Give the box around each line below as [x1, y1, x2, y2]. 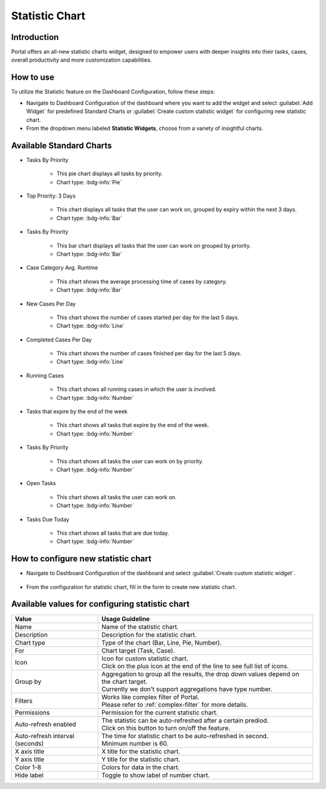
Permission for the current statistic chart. [101, 708, 219, 717]
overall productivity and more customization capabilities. [11, 56, 152, 63]
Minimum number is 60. [101, 739, 169, 747]
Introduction [11, 32, 59, 42]
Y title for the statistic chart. [101, 755, 181, 764]
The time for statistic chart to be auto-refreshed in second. [101, 732, 269, 740]
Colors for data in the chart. [101, 763, 181, 771]
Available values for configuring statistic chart [11, 599, 190, 610]
